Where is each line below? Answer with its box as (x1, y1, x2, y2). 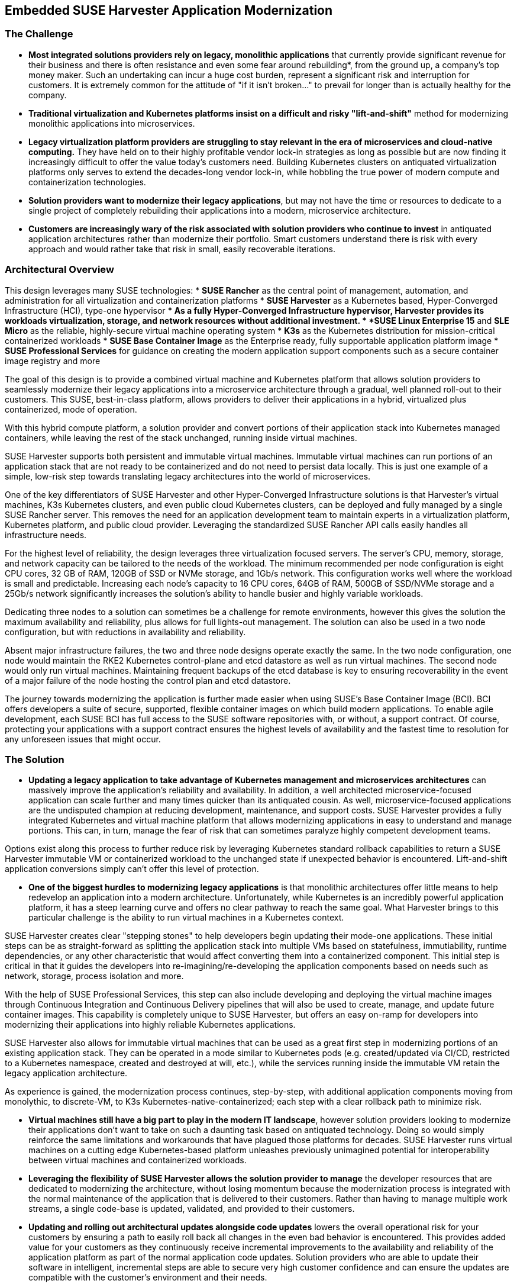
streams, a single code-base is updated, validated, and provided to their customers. (28, 1204, 355, 1214)
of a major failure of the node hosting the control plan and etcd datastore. (5, 675, 291, 686)
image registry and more (5, 355, 101, 366)
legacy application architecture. (5, 1068, 128, 1079)
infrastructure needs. (5, 529, 87, 540)
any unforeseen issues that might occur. (5, 733, 161, 744)
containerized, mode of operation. (5, 404, 137, 414)
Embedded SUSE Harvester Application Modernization (5, 3, 333, 18)
